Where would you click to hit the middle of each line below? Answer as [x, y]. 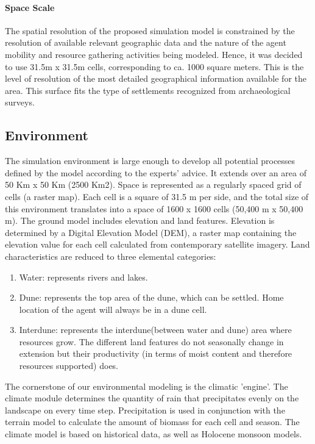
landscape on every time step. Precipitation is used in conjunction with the [145, 410]
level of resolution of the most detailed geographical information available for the [156, 78]
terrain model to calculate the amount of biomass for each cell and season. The [152, 422]
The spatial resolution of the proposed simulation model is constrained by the [150, 30]
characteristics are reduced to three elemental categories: [111, 256]
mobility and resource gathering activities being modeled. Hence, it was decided [154, 54]
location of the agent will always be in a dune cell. [113, 309]
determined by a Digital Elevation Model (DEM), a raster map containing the [151, 232]
